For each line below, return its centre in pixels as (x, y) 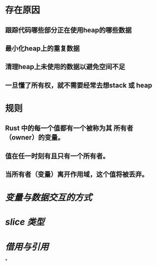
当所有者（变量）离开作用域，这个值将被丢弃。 (77, 174)
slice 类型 (25, 222)
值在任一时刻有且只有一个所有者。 (57, 156)
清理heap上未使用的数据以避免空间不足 (65, 67)
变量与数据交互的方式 (49, 198)
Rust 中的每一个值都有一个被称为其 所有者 (69, 128)
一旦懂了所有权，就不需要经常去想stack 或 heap (79, 85)
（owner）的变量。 (35, 138)
